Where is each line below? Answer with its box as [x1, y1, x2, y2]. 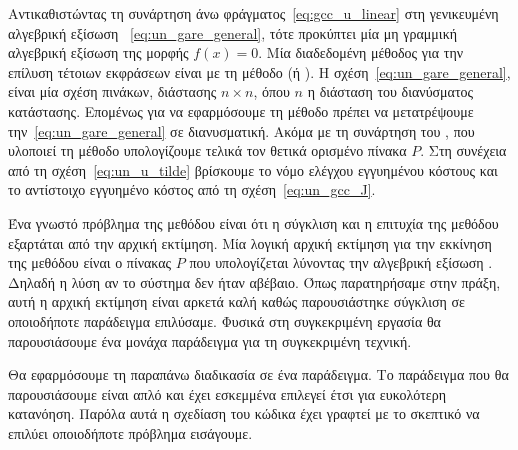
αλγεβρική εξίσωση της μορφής [8, 42, 189, 63]
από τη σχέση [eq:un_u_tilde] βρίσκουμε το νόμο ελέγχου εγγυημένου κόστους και [8, 159, 498, 180]
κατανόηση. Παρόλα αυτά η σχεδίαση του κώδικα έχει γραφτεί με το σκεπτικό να [8, 403, 480, 424]
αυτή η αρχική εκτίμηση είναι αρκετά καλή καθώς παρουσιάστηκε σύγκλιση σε [8, 291, 465, 312]
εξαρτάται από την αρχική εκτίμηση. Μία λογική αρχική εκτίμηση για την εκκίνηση [8, 232, 492, 253]
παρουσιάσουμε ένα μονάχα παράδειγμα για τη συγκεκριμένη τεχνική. [8, 330, 412, 351]
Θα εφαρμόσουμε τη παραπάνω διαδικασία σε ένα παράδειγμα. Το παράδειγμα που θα [8, 364, 509, 385]
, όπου [253, 81, 290, 102]
